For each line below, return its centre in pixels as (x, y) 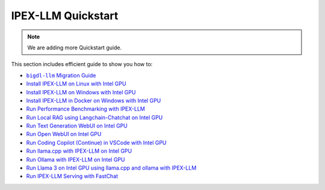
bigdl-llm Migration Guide (61, 75)
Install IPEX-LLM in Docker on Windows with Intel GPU (94, 100)
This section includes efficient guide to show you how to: (82, 64)
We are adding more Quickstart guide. (75, 47)
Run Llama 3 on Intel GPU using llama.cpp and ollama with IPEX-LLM (111, 168)
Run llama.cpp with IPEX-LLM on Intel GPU (79, 151)
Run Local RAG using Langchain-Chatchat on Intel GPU (94, 117)
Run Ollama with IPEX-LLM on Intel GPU (76, 159)
